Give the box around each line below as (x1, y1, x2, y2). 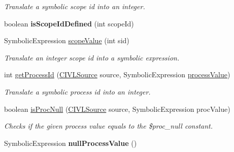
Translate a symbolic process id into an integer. (4, 86, 151, 97)
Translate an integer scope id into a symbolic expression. (4, 52, 180, 63)
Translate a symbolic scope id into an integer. (4, 1, 145, 11)
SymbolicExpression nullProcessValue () (4, 137, 137, 148)
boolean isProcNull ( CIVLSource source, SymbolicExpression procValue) (4, 103, 230, 114)
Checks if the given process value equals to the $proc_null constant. (4, 120, 213, 131)
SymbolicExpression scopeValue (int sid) (4, 35, 129, 46)
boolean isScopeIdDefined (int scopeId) (4, 18, 134, 28)
